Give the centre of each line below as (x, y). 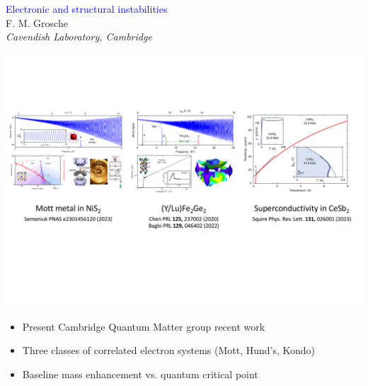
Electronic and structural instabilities (87, 9)
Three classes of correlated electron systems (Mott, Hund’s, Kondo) (169, 350)
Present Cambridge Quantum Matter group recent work (144, 326)
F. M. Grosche (37, 22)
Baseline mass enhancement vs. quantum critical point (140, 374)
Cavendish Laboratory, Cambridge (79, 37)
